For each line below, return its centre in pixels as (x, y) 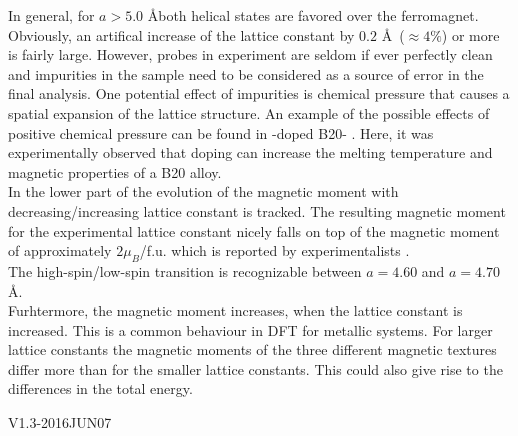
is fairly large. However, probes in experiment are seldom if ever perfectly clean (250, 54)
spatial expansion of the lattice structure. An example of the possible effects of (249, 112)
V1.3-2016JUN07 (60, 422)
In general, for (51, 15)
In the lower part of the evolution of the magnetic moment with (203, 191)
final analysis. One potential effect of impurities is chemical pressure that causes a (259, 93)
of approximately (60, 250)
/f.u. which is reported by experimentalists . (274, 250)
